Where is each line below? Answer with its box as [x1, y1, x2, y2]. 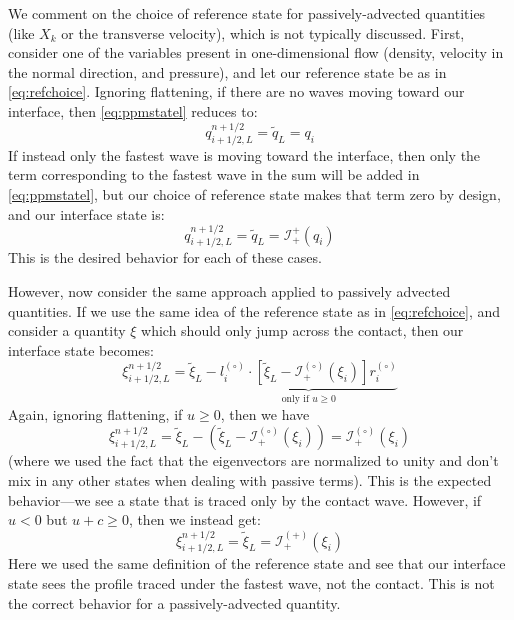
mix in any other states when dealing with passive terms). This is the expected [8, 470, 492, 490]
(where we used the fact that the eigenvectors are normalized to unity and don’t [8, 450, 499, 471]
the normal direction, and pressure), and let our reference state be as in [8, 61, 447, 82]
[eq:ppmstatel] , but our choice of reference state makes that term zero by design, [8, 183, 501, 204]
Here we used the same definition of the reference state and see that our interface [8, 553, 506, 574]
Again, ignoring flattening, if [8, 403, 183, 424]
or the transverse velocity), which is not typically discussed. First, [61, 22, 465, 43]
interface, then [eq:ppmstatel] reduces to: [8, 100, 258, 121]
